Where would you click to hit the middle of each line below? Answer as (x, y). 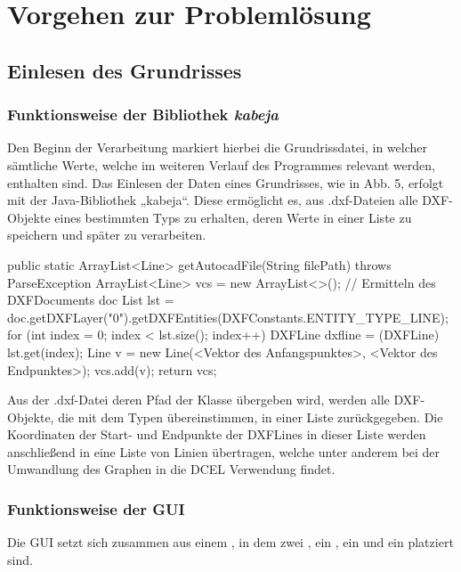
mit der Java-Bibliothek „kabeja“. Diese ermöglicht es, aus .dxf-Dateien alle (213, 200)
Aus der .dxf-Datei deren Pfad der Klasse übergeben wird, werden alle (198, 400)
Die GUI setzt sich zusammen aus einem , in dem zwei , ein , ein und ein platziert (230, 542)
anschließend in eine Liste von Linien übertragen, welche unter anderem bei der (224, 451)
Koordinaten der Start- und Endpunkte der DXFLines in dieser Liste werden (217, 434)
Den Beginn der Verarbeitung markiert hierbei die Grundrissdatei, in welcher (217, 147)
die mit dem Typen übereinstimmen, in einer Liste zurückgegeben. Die (251, 417)
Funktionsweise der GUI (96, 508)
